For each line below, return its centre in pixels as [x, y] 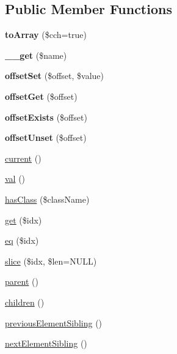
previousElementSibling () [54, 322]
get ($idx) [23, 220]
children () [25, 302]
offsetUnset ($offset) [46, 137]
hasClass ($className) [47, 199]
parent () [22, 281]
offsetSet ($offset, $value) [54, 76]
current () [23, 158]
